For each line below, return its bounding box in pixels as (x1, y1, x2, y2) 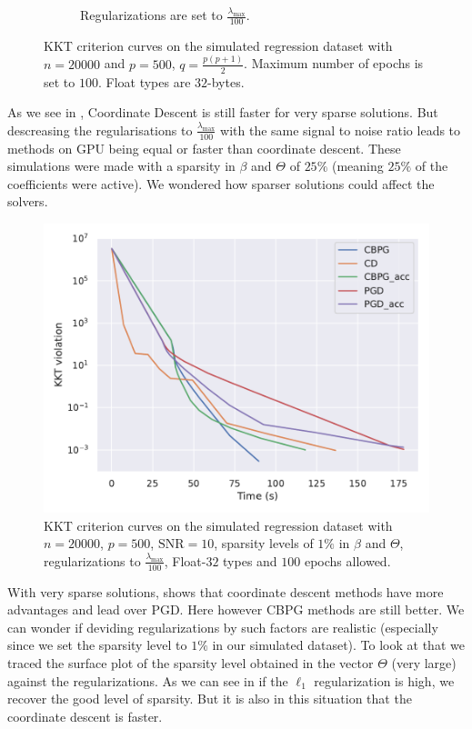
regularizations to (44, 551, 141, 570)
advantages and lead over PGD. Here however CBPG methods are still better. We (7, 600, 465, 619)
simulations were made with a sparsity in (7, 156, 236, 175)
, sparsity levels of (214, 534, 314, 553)
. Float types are (97, 72, 191, 91)
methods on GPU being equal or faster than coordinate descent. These (7, 138, 401, 157)
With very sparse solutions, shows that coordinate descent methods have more (7, 582, 444, 601)
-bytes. (207, 72, 245, 91)
